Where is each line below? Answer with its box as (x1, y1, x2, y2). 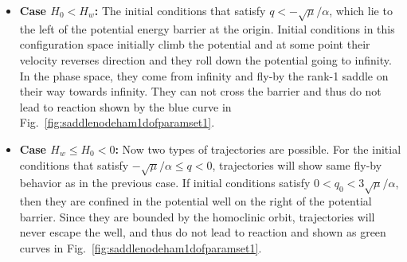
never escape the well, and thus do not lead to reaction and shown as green (19, 224, 386, 240)
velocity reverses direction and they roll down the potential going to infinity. (19, 51, 392, 68)
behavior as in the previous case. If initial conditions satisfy (19, 174, 311, 191)
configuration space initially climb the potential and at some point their (19, 36, 370, 53)
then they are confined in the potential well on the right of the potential (19, 193, 372, 209)
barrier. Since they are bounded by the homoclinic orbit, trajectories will (19, 208, 375, 225)
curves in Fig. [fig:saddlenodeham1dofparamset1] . (19, 239, 262, 256)
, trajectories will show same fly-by (212, 156, 382, 173)
